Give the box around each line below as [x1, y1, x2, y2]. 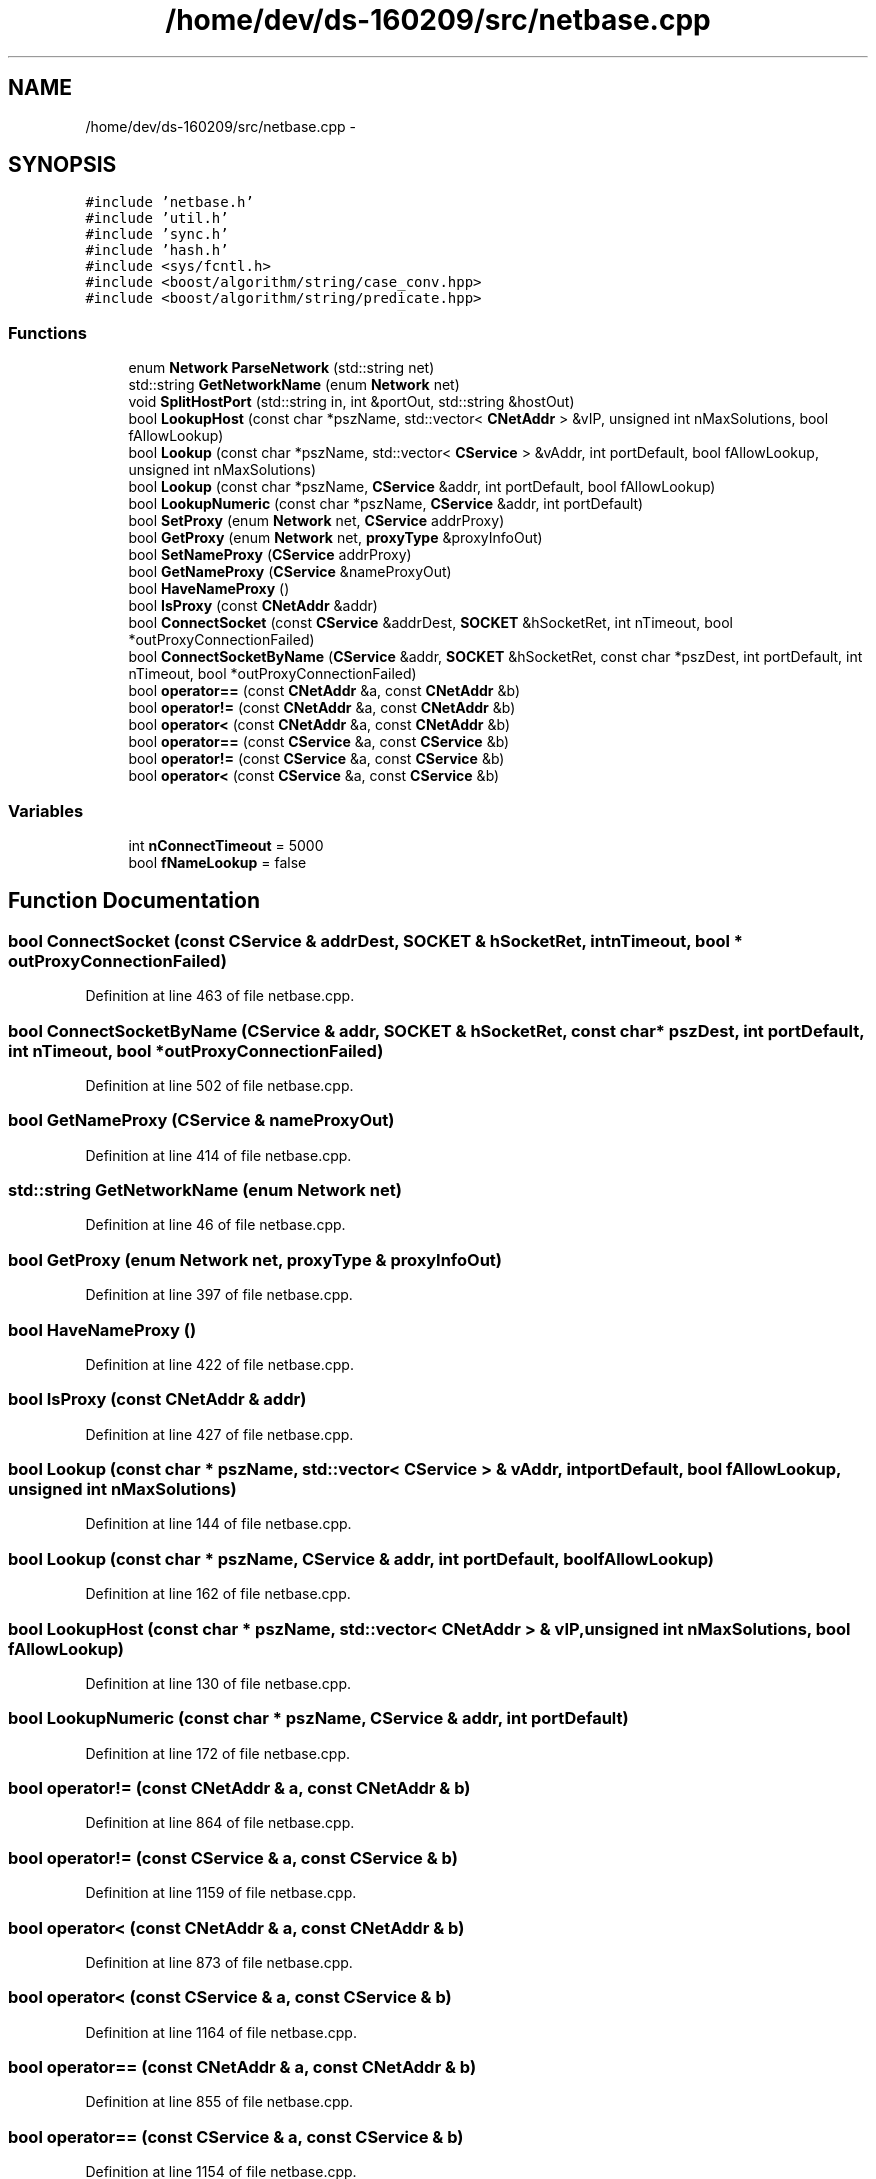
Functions [8, 322, 87, 343]
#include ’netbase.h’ [85, 194, 254, 211]
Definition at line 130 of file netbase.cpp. [85, 1674, 352, 1692]
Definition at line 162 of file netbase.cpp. [85, 1585, 351, 1603]
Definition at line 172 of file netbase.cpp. [85, 1744, 351, 1762]
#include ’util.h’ [85, 210, 229, 227]
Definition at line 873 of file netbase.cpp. [85, 1953, 353, 1971]
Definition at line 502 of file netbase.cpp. [85, 1076, 354, 1094]
